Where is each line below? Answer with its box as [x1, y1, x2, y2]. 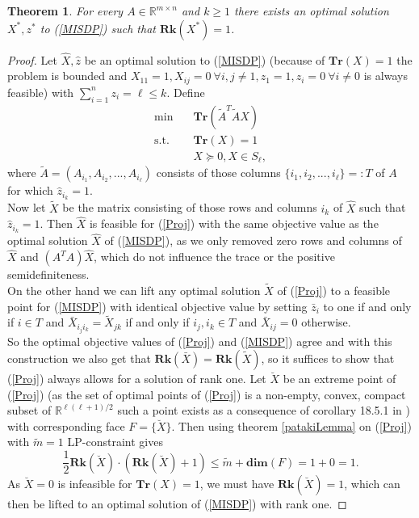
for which [7, 182, 53, 199]
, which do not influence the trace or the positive [94, 248, 335, 265]
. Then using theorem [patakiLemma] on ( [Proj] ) [171, 417, 412, 434]
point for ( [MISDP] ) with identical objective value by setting [7, 297, 308, 314]
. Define [166, 83, 205, 100]
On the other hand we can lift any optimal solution [7, 282, 261, 299]
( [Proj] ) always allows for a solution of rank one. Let [7, 370, 266, 387]
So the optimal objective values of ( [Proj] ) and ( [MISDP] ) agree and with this [7, 332, 392, 349]
